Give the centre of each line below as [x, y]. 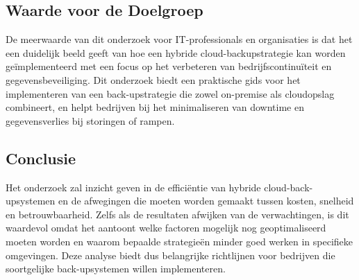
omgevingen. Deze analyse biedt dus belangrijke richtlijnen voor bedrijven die [170, 255]
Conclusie [41, 158]
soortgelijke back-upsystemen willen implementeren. [116, 269]
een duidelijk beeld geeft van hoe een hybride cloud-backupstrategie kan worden [176, 52]
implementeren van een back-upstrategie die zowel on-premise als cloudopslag [170, 93]
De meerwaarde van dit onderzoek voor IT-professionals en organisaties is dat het [179, 39]
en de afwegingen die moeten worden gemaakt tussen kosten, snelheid [206, 201]
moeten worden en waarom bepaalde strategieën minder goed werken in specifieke [179, 241]
